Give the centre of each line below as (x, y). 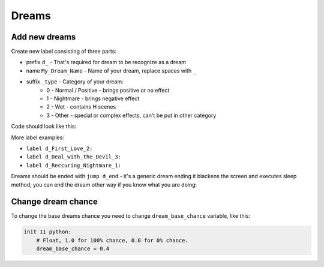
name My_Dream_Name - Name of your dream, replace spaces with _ (111, 70)
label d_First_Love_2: (59, 148)
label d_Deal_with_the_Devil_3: (73, 157)
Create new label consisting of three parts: (64, 52)
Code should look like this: (44, 127)
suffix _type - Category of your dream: (75, 82)
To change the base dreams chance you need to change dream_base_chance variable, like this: (131, 216)
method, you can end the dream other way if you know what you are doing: (104, 184)
